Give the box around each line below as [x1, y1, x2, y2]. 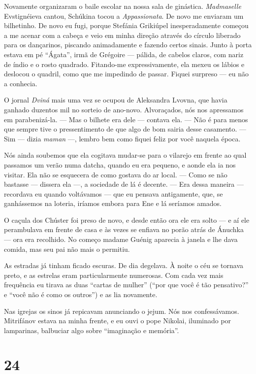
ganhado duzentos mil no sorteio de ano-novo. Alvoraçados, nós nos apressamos [4, 104, 244, 114]
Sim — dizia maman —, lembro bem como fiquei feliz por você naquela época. [4, 133, 241, 143]
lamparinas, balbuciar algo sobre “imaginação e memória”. [4, 325, 179, 335]
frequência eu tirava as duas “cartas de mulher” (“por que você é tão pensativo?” [4, 279, 249, 290]
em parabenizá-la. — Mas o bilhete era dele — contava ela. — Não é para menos [4, 114, 248, 124]
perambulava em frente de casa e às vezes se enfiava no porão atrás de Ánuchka [4, 224, 244, 235]
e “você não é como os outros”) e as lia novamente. [4, 289, 158, 300]
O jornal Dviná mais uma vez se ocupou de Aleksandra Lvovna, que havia [4, 95, 227, 105]
